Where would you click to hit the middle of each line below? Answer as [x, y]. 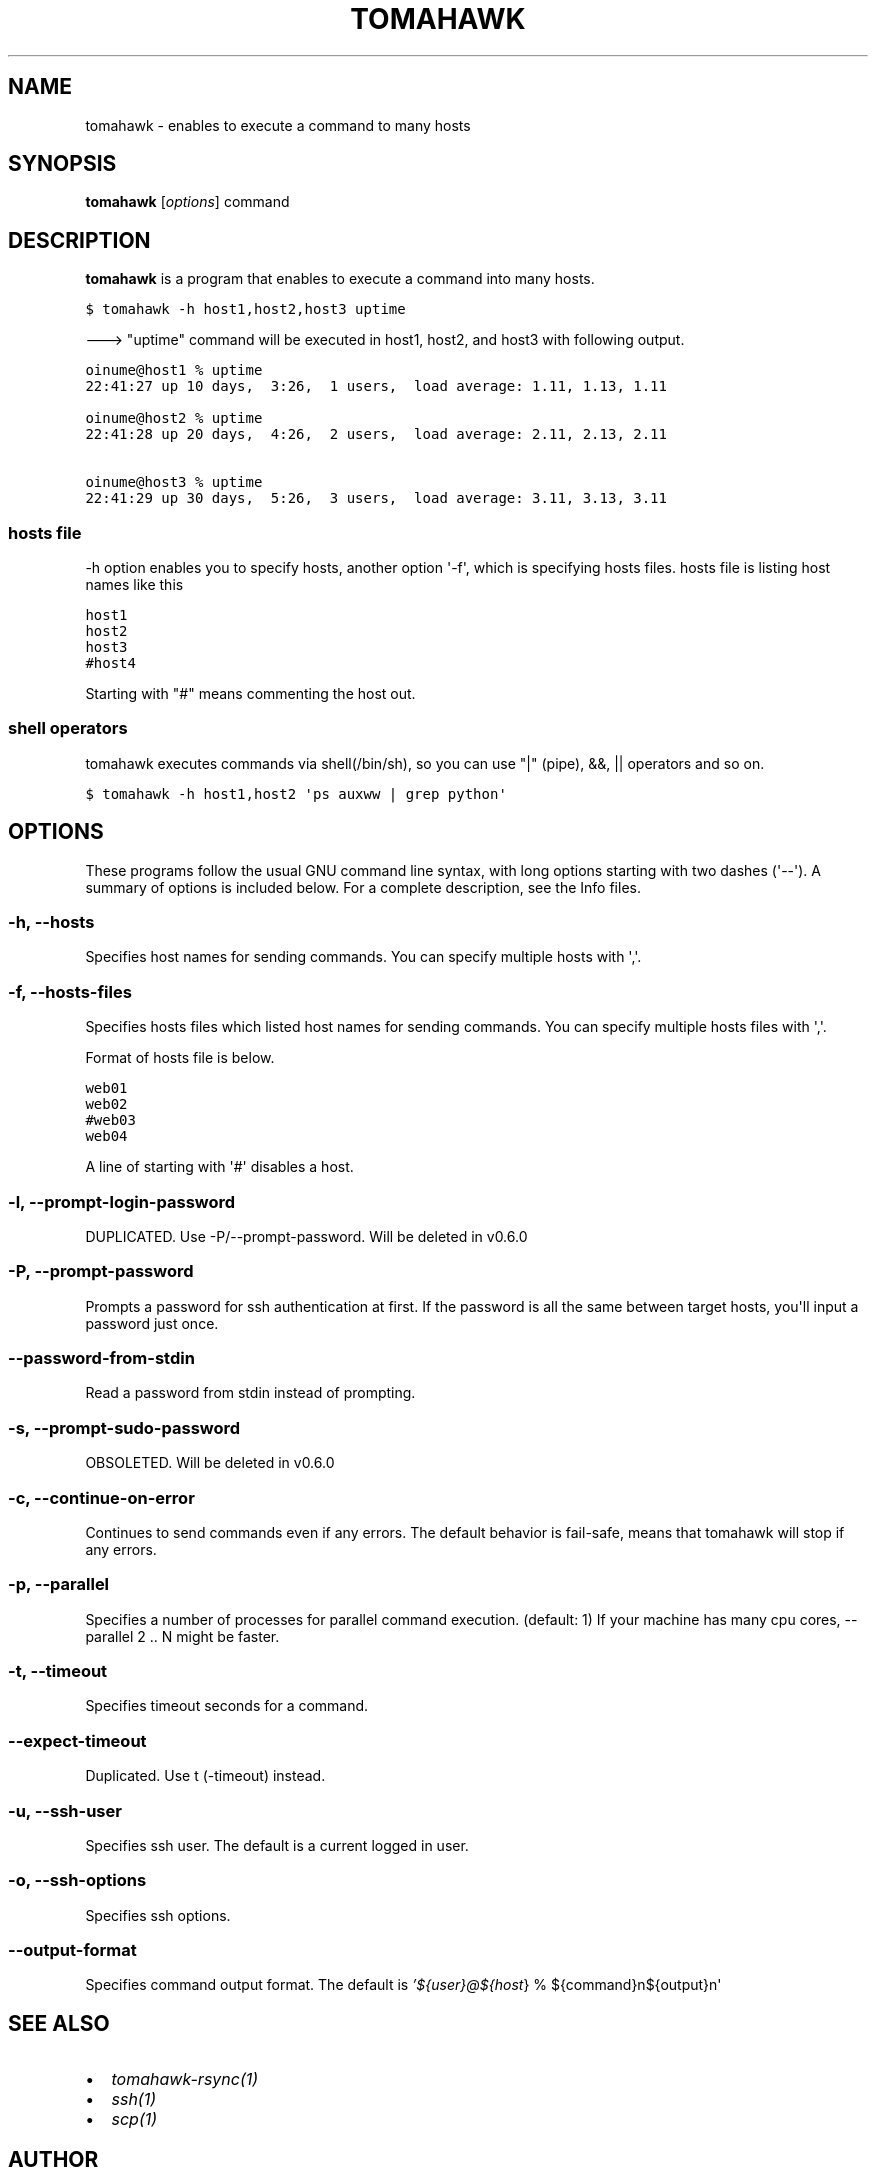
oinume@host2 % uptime [174, 418]
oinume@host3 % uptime [174, 482]
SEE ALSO [59, 2023]
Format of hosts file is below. [180, 1058]
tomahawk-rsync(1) [185, 2079]
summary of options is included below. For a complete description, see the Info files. [363, 887]
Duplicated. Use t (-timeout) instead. [205, 1776]
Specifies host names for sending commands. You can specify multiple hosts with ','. [363, 957]
